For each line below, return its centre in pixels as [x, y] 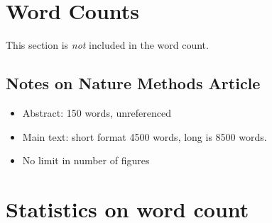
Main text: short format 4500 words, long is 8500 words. [145, 136]
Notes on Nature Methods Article [133, 83]
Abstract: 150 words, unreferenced [97, 112]
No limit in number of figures [86, 160]
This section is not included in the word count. [107, 45]
